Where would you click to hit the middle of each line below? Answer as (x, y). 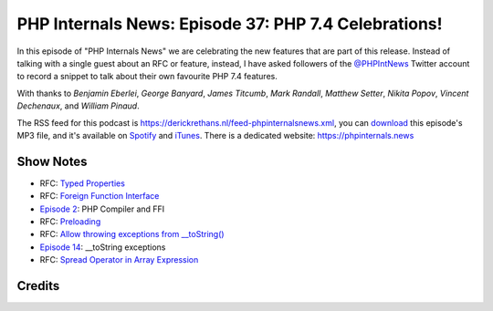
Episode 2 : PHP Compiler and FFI (102, 209)
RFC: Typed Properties (82, 183)
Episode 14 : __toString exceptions (103, 247)
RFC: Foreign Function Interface (100, 196)
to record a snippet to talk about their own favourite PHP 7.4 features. (147, 77)
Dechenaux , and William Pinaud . (79, 106)
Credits (38, 286)
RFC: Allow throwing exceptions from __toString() (132, 234)
